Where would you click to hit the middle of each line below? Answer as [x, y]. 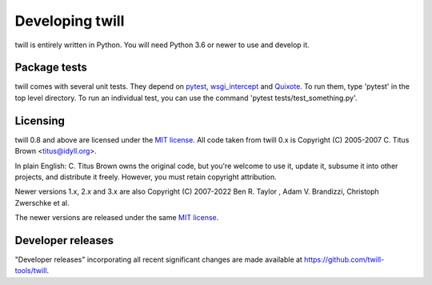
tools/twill [31, 271]
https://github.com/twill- [344, 259]
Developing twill [70, 21]
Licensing [40, 120]
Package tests [51, 68]
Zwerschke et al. [42, 203]
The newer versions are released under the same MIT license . [117, 218]
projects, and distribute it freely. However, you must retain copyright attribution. [146, 177]
